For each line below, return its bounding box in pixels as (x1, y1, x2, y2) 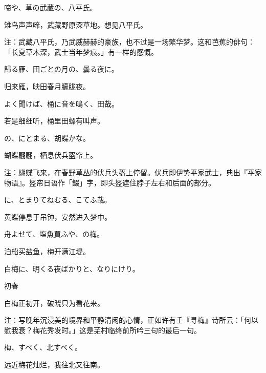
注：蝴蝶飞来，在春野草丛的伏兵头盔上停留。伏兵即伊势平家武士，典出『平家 (4, 167, 262, 177)
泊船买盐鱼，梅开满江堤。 (4, 245, 90, 256)
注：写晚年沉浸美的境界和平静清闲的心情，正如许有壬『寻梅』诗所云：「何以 (4, 315, 258, 325)
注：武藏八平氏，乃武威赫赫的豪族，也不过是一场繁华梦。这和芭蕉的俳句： (4, 36, 255, 47)
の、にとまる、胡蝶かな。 (4, 132, 90, 143)
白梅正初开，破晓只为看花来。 (4, 297, 104, 308)
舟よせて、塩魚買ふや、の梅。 (4, 229, 104, 239)
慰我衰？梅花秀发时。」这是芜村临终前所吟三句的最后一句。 (4, 324, 201, 335)
